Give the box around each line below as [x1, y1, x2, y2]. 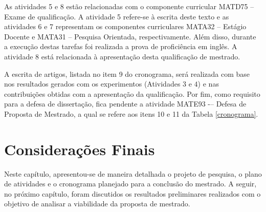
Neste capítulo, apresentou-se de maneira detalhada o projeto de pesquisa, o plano [4, 168, 262, 179]
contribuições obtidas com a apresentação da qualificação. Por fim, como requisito [4, 88, 260, 99]
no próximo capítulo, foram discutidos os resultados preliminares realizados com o [4, 188, 261, 199]
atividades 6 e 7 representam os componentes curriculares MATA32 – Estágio [4, 21, 247, 32]
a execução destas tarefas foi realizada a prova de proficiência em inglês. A [4, 41, 237, 52]
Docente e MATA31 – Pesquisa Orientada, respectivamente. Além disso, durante [4, 31, 256, 41]
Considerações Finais [4, 138, 155, 159]
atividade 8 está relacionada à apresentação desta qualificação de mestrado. [4, 51, 240, 61]
